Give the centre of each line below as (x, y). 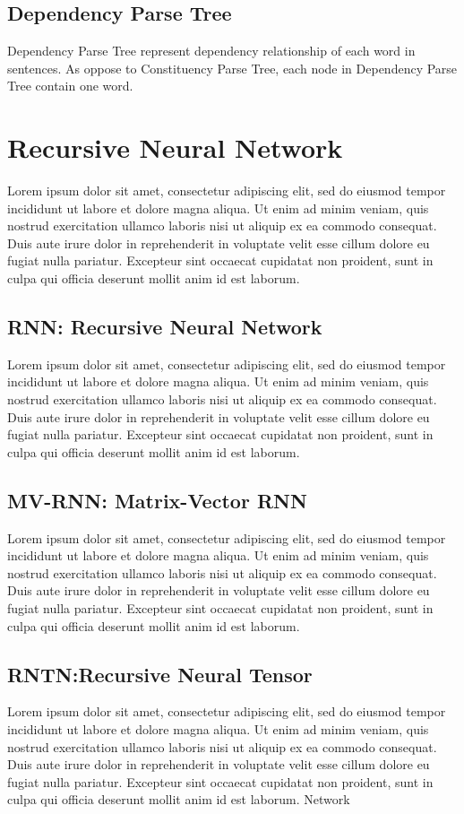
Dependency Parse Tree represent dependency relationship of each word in (211, 51)
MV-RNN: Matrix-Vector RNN (157, 500)
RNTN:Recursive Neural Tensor (160, 674)
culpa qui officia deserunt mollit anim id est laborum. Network (179, 799)
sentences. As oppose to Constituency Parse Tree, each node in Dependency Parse (232, 68)
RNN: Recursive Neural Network (165, 327)
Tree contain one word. (70, 86)
